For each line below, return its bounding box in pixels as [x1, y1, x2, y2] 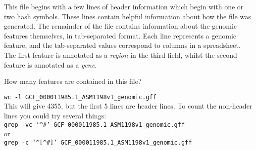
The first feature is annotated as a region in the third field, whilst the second [4, 49, 237, 60]
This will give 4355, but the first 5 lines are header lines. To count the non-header [4, 101, 253, 111]
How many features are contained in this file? [4, 76, 142, 86]
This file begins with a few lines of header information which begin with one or [4, 1, 244, 11]
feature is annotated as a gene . [4, 59, 97, 70]
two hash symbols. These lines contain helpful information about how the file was [4, 11, 251, 21]
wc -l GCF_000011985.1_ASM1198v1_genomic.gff [4, 93, 156, 101]
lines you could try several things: [4, 111, 106, 120]
